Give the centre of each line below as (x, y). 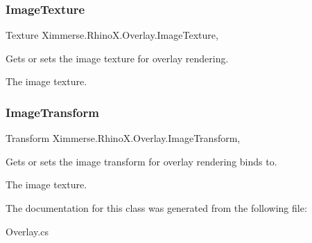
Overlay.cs (27, 231)
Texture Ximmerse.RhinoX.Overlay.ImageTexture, (112, 35)
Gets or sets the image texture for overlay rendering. (117, 58)
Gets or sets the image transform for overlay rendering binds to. (141, 161)
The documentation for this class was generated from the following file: (156, 208)
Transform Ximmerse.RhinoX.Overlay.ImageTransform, (123, 138)
